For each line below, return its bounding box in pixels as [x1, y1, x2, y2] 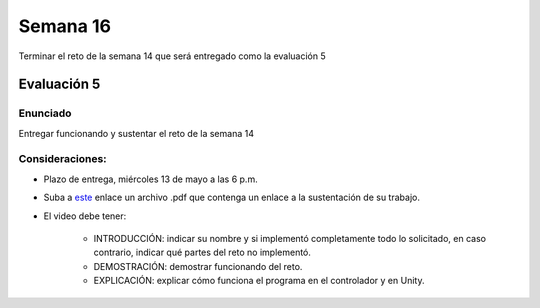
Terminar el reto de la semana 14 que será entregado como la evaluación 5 [18, 50, 327, 62]
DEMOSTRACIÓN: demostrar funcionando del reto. [93, 260, 303, 272]
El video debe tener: [43, 210, 127, 222]
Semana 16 [18, 15, 112, 37]
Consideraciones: [18, 152, 107, 166]
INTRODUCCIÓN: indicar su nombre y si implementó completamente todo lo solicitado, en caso [93, 233, 487, 245]
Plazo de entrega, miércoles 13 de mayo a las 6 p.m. [43, 173, 259, 185]
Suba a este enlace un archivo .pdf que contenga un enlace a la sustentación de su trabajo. [43, 191, 420, 204]
